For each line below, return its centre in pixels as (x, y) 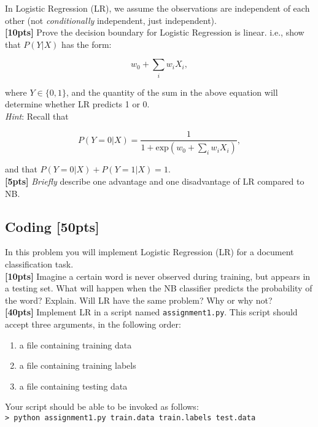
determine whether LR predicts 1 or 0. (77, 104)
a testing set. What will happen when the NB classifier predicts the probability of (159, 288)
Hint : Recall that (37, 116)
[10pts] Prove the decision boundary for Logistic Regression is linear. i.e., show (155, 32)
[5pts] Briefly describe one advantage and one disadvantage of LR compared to (155, 181)
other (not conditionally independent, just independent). (111, 20)
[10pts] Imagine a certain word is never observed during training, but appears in (158, 276)
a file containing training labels (78, 365)
